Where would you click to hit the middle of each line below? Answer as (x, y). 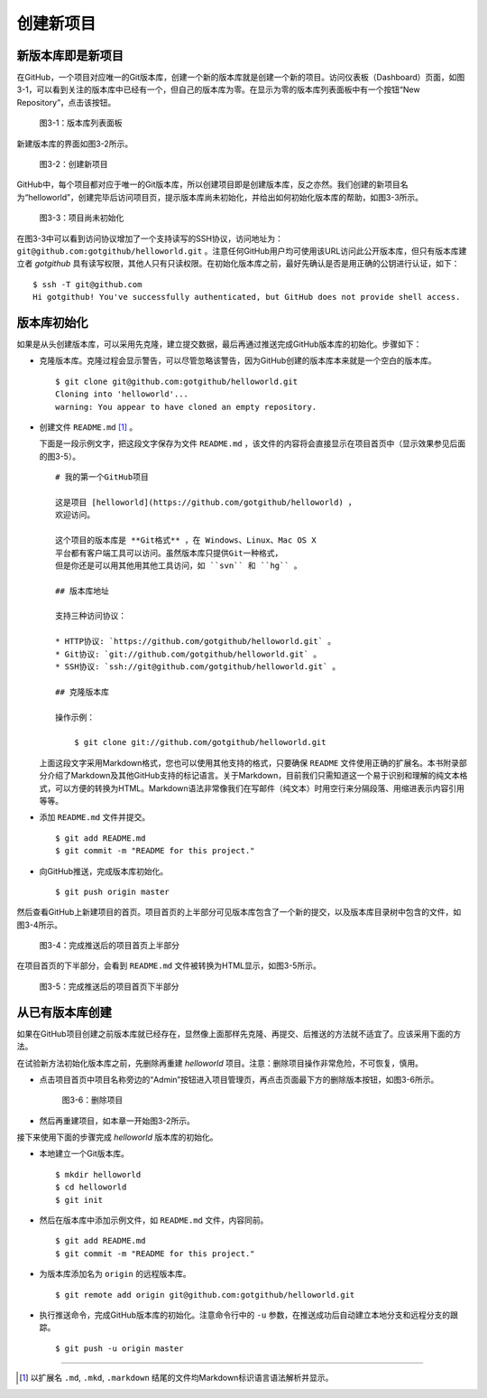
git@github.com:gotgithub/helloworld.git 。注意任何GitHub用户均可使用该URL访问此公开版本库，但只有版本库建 (242, 251)
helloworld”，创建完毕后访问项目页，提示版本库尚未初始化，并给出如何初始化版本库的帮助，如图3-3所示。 (226, 197)
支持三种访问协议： (91, 616)
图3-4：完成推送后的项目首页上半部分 (110, 946)
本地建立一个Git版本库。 (84, 1154)
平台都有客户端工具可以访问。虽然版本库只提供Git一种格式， (169, 553)
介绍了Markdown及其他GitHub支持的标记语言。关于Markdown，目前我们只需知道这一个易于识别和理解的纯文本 (253, 776)
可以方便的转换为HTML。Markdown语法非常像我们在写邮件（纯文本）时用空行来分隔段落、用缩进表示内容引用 (259, 788)
